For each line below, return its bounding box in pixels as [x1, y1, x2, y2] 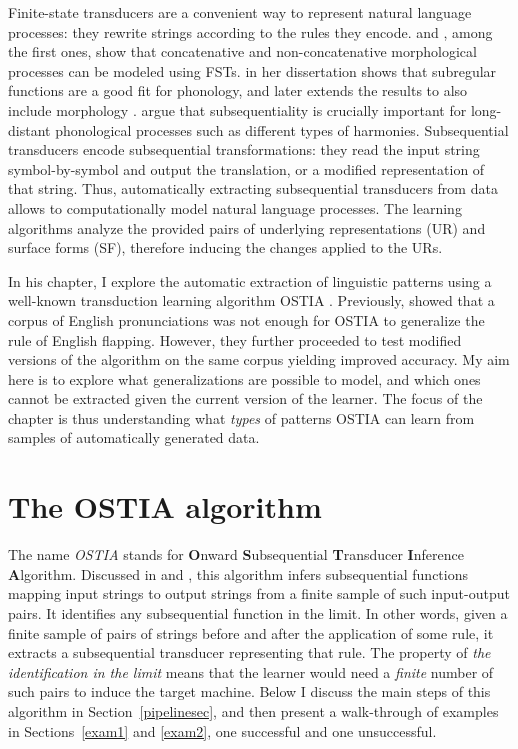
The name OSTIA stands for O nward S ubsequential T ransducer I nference [8, 544, 464, 565]
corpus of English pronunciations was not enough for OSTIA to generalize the [8, 309, 485, 330]
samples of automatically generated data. [8, 427, 260, 448]
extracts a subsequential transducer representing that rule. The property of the [8, 642, 491, 663]
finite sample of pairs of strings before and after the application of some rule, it [8, 622, 494, 643]
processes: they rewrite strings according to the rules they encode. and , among [8, 21, 493, 42]
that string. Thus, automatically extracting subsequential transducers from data [8, 178, 498, 199]
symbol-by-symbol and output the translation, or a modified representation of [8, 158, 485, 179]
